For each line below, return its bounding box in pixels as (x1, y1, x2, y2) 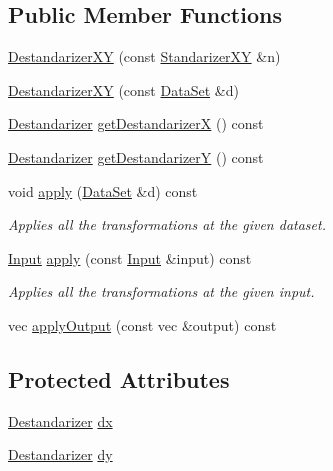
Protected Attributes (8, 363, 230, 394)
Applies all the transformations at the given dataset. (8, 214, 326, 235)
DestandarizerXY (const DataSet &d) (8, 79, 239, 100)
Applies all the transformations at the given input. (8, 281, 315, 302)
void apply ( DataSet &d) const (8, 180, 198, 201)
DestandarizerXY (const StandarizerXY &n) (8, 46, 281, 67)
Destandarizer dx (8, 410, 113, 431)
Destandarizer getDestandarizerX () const (8, 113, 264, 134)
